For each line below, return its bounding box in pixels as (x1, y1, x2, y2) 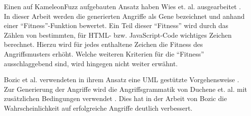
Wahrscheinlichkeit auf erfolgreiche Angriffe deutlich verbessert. (4, 102, 192, 113)
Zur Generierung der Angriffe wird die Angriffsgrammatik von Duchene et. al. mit (4, 84, 247, 94)
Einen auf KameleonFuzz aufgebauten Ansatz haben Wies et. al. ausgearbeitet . (4, 1, 241, 11)
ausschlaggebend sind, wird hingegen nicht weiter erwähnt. (4, 58, 178, 68)
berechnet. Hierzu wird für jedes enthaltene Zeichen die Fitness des (4, 39, 203, 49)
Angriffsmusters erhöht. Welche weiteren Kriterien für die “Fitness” (4, 48, 204, 58)
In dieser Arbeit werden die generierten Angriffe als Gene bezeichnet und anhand (4, 11, 245, 21)
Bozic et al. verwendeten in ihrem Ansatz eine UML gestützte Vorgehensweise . (4, 74, 239, 85)
